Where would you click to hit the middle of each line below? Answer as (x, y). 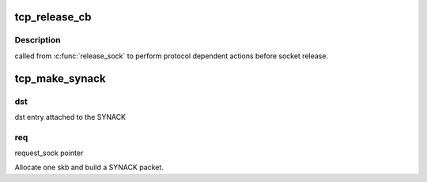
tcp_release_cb (53, 17)
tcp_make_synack (60, 78)
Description (38, 40)
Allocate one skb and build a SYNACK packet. (89, 167)
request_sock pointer (49, 153)
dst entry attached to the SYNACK (70, 117)
